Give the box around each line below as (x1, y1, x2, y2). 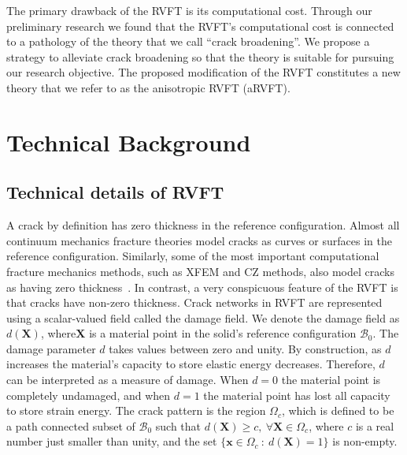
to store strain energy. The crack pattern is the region (6, 402, 266, 419)
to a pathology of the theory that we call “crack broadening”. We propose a (6, 33, 370, 50)
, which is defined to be (281, 402, 394, 419)
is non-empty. (332, 433, 398, 449)
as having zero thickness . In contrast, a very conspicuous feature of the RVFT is (6, 278, 398, 295)
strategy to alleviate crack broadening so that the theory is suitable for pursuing (6, 48, 394, 65)
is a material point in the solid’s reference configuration (89, 325, 357, 341)
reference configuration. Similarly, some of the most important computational (6, 248, 379, 264)
